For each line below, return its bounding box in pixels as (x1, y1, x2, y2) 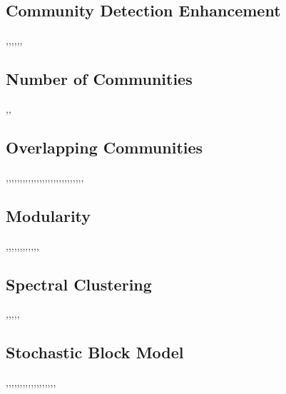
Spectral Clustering (6, 273, 152, 295)
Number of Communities (6, 68, 193, 90)
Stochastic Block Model (6, 341, 184, 363)
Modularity (6, 204, 91, 226)
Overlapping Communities (6, 136, 203, 158)
